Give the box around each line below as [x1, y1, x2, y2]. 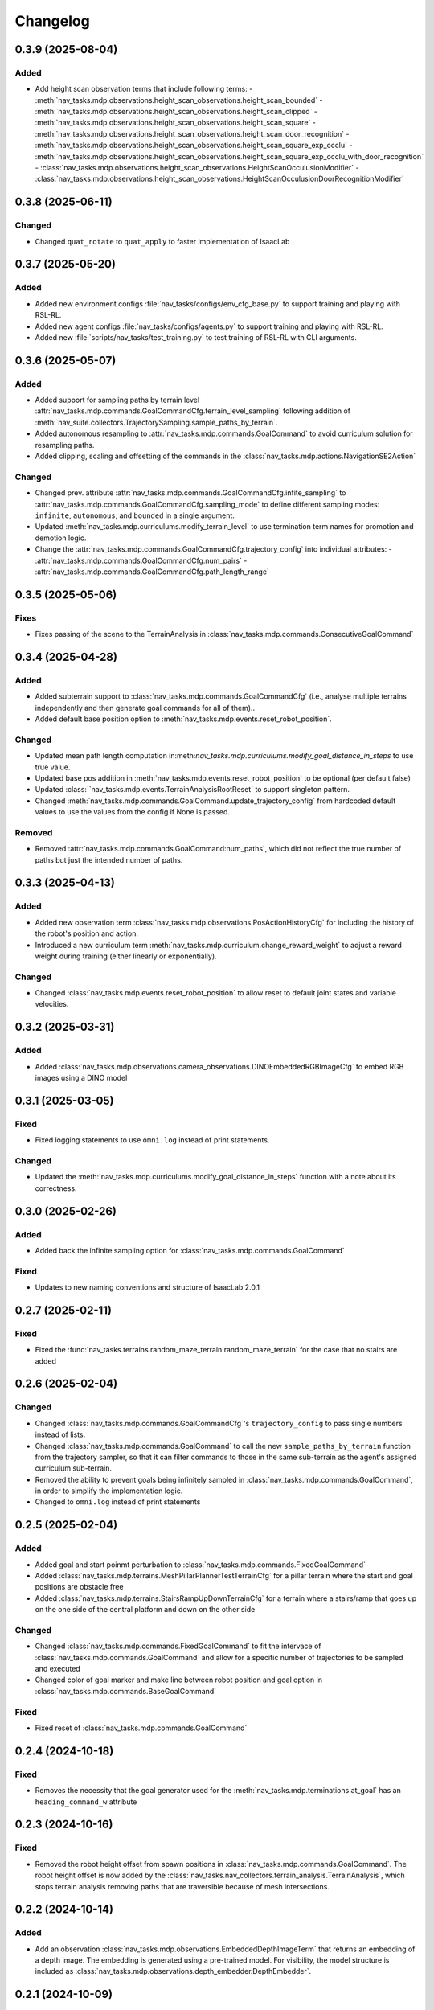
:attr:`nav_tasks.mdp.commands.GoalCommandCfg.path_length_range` [35, 567, 269, 576]
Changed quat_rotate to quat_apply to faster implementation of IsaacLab [35, 236, 290, 246]
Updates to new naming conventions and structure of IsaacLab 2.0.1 [35, 1282, 260, 1292]
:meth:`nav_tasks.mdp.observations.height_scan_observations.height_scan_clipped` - [35, 107, 317, 117]
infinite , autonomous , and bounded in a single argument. [35, 511, 235, 520]
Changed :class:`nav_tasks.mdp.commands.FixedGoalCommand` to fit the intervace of [35, 1641, 321, 1651]
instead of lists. [35, 1430, 86, 1439]
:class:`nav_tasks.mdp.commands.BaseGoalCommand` [35, 1686, 217, 1696]
